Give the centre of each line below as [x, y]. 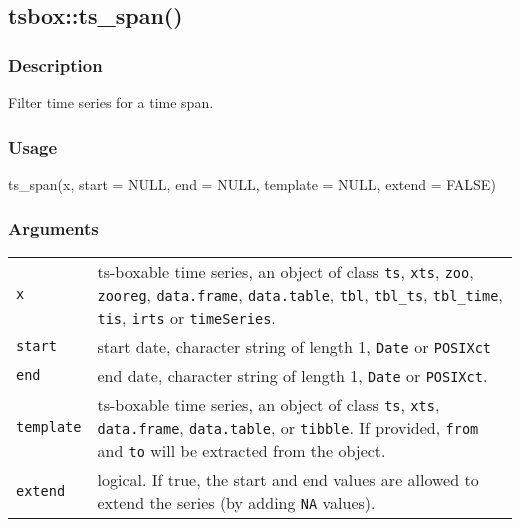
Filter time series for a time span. [111, 102]
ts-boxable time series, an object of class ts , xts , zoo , [285, 271]
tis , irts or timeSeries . [186, 317]
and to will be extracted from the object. [241, 450]
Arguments [53, 228]
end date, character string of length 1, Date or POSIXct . [292, 375]
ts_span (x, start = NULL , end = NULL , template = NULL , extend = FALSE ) [252, 183]
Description [55, 64]
